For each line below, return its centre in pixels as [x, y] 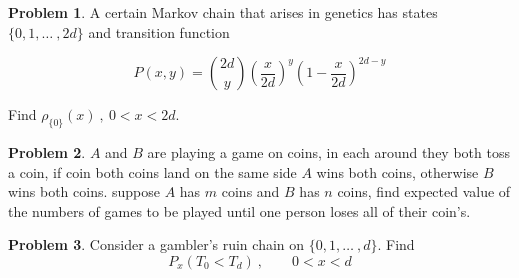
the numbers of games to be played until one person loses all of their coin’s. [239, 210]
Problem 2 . [47, 151]
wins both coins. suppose [84, 191]
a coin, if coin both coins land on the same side [152, 171]
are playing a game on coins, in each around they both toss [328, 151]
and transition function [159, 31]
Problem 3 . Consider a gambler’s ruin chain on [156, 244]
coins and [250, 191]
